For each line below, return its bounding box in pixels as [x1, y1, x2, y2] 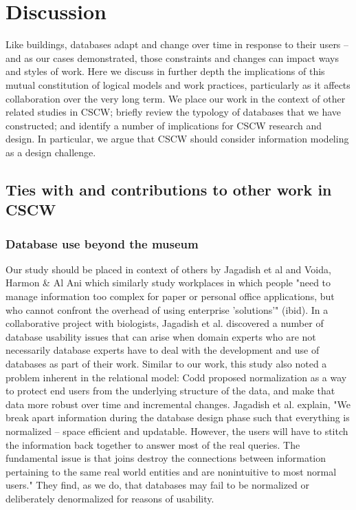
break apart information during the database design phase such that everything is [5, 410, 350, 425]
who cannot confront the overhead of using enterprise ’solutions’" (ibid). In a [5, 302, 329, 317]
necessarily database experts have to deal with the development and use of [5, 343, 320, 357]
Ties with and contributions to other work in [5, 178, 332, 200]
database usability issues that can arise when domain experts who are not [5, 329, 316, 343]
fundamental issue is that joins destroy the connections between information [5, 451, 326, 465]
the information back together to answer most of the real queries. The [5, 437, 300, 451]
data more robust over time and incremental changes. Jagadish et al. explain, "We [5, 396, 351, 411]
